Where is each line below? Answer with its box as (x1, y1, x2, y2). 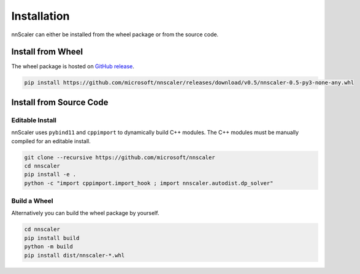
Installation (11, 9, 70, 23)
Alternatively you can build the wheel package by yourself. (11, 209, 159, 217)
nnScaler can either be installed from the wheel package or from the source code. (11, 31, 219, 38)
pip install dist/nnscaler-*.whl (24, 252, 125, 259)
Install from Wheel (11, 47, 83, 57)
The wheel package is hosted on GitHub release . (11, 63, 135, 70)
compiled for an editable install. (11, 137, 91, 144)
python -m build (24, 243, 74, 250)
